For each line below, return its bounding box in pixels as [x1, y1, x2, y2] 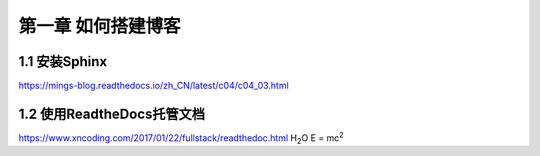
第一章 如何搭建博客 [18, 15, 181, 37]
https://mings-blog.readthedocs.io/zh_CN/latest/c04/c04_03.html [18, 80, 289, 92]
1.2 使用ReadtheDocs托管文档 [18, 105, 205, 122]
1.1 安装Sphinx [18, 53, 108, 70]
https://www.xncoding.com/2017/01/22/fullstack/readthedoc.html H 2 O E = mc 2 [18, 130, 344, 146]
